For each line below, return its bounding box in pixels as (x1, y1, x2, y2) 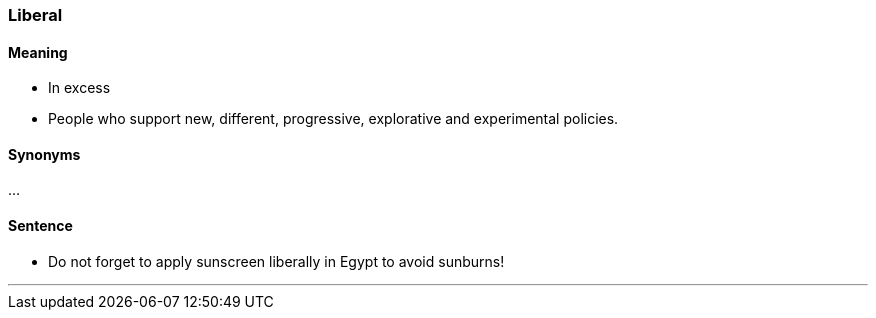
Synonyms (8, 145, 81, 163)
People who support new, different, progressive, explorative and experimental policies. (48, 110, 619, 128)
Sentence (8, 217, 73, 235)
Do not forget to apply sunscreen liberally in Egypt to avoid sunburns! (48, 252, 505, 270)
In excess (48, 79, 111, 97)
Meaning (8, 43, 68, 61)
